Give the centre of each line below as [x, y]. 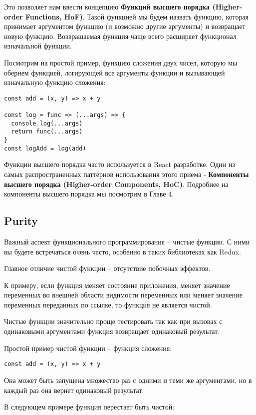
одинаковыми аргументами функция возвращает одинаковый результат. [112, 331]
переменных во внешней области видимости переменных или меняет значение [123, 295]
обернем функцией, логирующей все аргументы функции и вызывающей [115, 72]
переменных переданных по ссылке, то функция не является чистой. [108, 304]
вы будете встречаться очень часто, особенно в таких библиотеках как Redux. [123, 251]
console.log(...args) [47, 123]
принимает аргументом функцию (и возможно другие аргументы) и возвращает [125, 26]
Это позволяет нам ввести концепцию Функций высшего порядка [107, 6]
